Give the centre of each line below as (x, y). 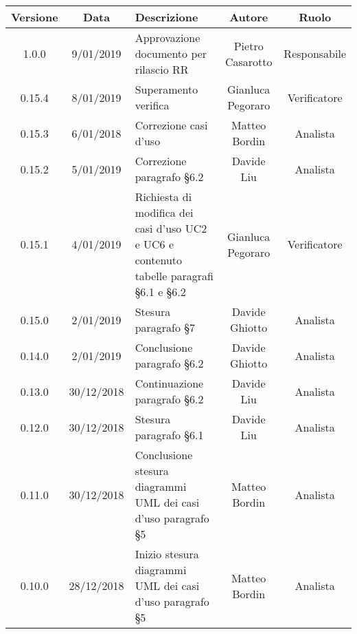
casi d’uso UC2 (171, 228)
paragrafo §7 (165, 327)
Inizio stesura (167, 554)
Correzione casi (171, 125)
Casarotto (249, 61)
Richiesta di (163, 197)
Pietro (249, 45)
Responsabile (315, 53)
